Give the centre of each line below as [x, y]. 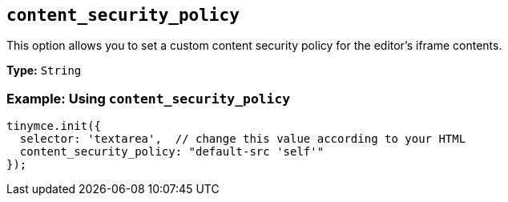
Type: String [44, 71]
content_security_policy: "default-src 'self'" [172, 152]
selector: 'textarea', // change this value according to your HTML [243, 139]
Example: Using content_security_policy [149, 98]
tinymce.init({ [54, 126]
